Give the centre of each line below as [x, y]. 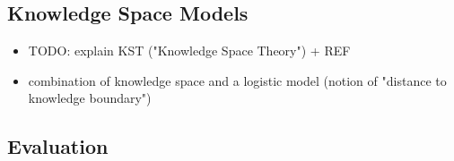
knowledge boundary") [90, 98]
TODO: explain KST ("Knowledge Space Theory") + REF [189, 51]
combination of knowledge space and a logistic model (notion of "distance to [237, 80]
